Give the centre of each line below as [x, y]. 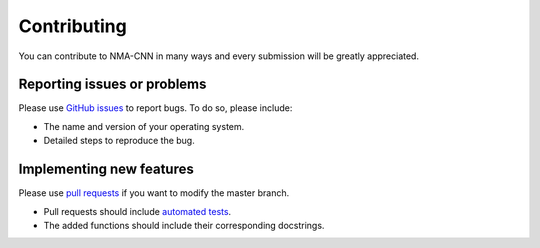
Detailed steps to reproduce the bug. [119, 141]
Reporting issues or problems [112, 84]
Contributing [72, 26]
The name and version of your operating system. [144, 126]
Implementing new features [106, 169]
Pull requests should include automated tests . [137, 211]
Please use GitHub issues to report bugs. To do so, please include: [155, 108]
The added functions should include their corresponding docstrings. [184, 225]
